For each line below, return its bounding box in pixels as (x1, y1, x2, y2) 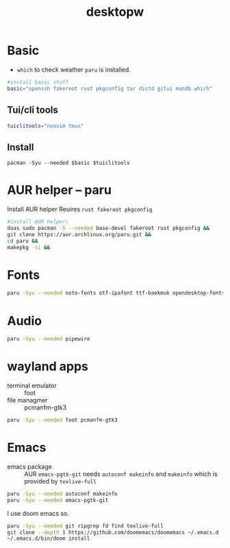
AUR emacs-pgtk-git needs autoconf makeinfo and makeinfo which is (24, 470, 218, 478)
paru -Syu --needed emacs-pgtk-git (7, 496, 109, 503)
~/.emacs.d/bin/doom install (7, 535, 90, 543)
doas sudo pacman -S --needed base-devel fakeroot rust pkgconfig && (7, 225, 210, 231)
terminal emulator (7, 382, 57, 390)
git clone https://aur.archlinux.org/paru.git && (7, 231, 152, 238)
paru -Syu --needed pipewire (7, 336, 90, 343)
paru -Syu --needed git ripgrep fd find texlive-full (7, 523, 164, 529)
